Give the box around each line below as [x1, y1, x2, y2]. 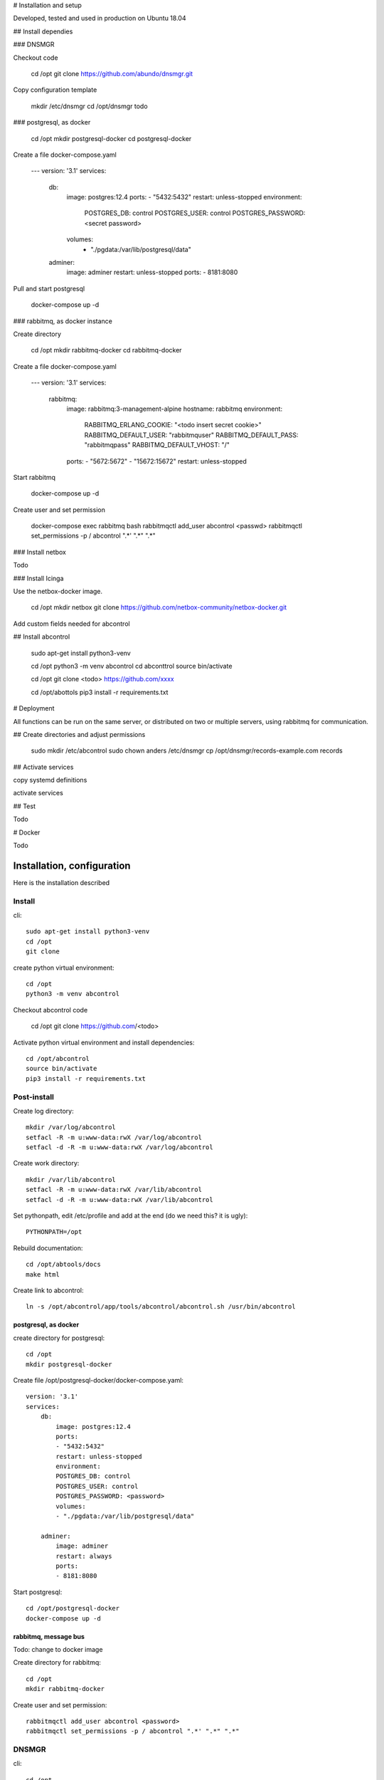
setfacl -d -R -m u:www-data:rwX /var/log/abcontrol [26, 1143, 213, 1151]
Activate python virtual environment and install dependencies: [13, 1038, 195, 1047]
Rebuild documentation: [13, 1243, 83, 1252]
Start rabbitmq [13, 473, 56, 481]
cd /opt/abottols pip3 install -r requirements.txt [31, 688, 169, 696]
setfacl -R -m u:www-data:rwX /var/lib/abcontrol [26, 1185, 203, 1194]
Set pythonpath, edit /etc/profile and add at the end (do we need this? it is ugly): [13, 1211, 248, 1220]
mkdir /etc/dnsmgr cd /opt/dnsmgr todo [31, 102, 149, 110]
